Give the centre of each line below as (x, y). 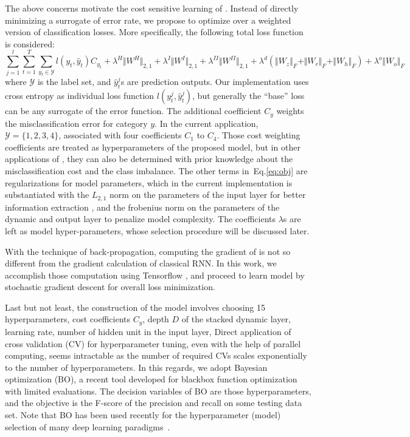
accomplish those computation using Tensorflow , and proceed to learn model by (155, 275)
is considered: (30, 43)
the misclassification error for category (76, 123)
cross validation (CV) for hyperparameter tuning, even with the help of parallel (153, 343)
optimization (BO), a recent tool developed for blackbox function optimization (151, 379)
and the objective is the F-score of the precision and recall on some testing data (154, 403)
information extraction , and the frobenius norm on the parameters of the (142, 207)
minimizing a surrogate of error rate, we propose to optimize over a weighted (148, 20)
